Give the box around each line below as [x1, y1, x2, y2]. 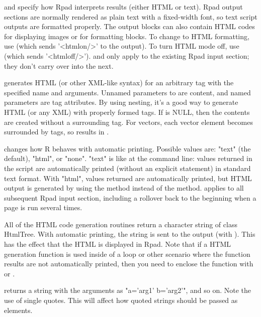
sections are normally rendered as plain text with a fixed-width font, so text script [4, 11, 257, 22]
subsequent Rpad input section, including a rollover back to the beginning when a [4, 192, 256, 203]
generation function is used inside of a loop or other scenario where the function [4, 248, 250, 259]
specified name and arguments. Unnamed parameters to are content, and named [4, 87, 251, 97]
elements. [4, 304, 33, 315]
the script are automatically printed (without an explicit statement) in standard [4, 163, 251, 173]
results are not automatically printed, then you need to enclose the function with [4, 258, 253, 269]
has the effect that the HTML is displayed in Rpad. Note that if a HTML [4, 239, 231, 249]
